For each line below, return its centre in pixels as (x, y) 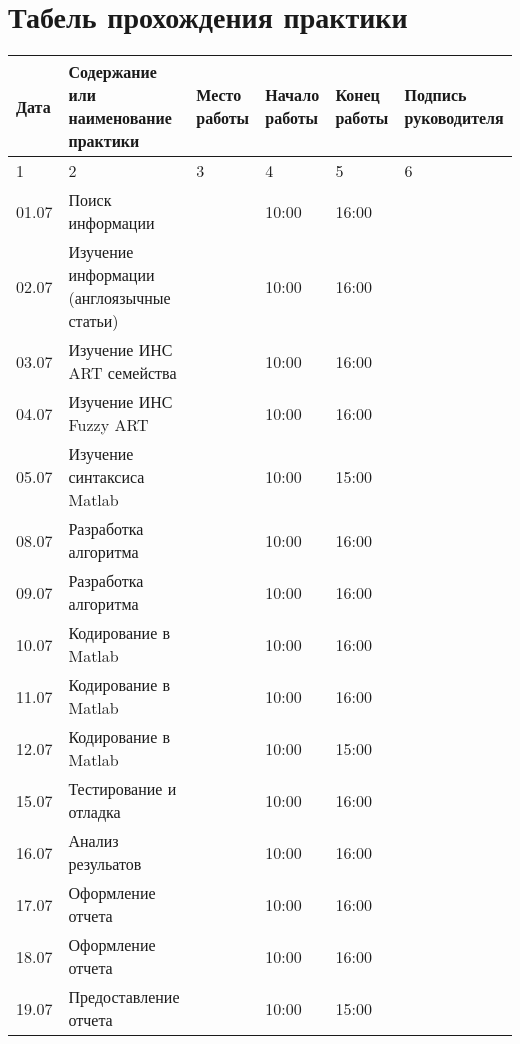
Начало (292, 95)
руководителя (454, 118)
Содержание (112, 72)
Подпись (435, 95)
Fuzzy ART (108, 425)
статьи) (93, 321)
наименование (120, 118)
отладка (94, 812)
